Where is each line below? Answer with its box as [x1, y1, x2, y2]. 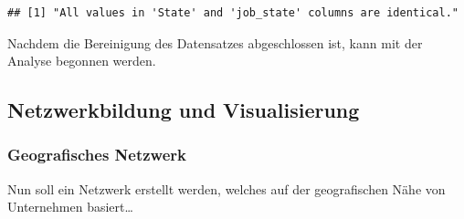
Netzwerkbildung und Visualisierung [7, 96, 360, 124]
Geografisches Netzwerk [7, 143, 187, 166]
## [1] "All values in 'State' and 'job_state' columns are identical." [7, 6, 459, 19]
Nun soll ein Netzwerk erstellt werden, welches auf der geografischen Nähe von [7, 179, 446, 198]
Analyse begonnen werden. [7, 51, 156, 70]
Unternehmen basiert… [7, 197, 133, 216]
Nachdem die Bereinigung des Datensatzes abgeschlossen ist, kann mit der [7, 33, 423, 52]
